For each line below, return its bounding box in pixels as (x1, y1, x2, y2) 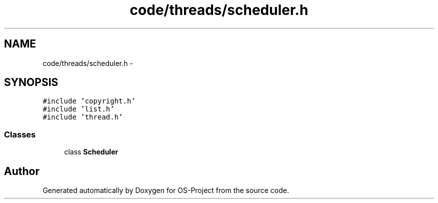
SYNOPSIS (4, 76, 58, 89)
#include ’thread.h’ (42, 113, 123, 121)
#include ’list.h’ (42, 105, 114, 113)
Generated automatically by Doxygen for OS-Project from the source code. (42, 186, 289, 195)
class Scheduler (64, 147, 118, 156)
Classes (4, 129, 36, 139)
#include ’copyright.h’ (42, 97, 135, 105)
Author (4, 164, 39, 177)
